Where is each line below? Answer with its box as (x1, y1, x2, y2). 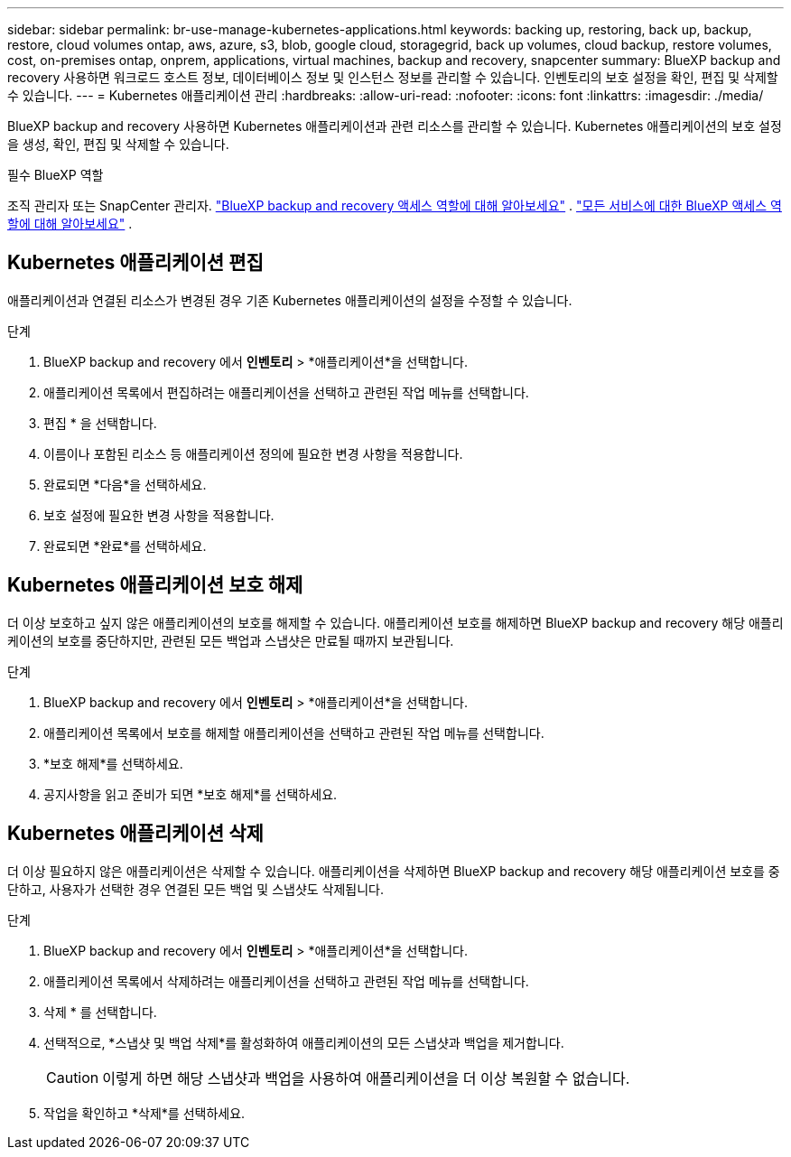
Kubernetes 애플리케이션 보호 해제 (7, 574, 303, 597)
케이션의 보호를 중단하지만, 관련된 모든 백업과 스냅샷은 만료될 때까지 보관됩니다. (7, 632, 454, 648)
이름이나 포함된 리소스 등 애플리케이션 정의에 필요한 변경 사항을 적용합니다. (43, 445, 463, 462)
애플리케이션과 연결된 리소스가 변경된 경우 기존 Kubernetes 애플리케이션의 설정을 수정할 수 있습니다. (7, 292, 572, 308)
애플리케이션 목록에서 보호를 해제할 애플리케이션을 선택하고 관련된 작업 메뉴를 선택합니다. (43, 724, 544, 741)
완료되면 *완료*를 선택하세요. (43, 537, 207, 554)
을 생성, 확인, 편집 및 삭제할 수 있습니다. (7, 136, 229, 152)
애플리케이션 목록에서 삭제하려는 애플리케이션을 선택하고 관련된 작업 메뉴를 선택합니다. (43, 973, 529, 989)
